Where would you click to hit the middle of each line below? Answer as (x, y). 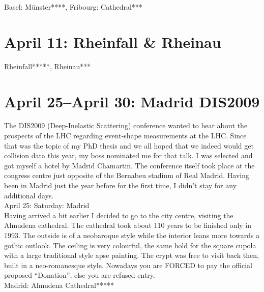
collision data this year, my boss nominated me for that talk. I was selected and (128, 155)
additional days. (29, 195)
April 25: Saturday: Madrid (47, 205)
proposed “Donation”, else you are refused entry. (80, 275)
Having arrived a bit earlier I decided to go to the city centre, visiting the (119, 215)
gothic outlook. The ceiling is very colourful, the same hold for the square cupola (130, 245)
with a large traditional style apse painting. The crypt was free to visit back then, (131, 255)
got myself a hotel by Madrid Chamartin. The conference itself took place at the (129, 165)
